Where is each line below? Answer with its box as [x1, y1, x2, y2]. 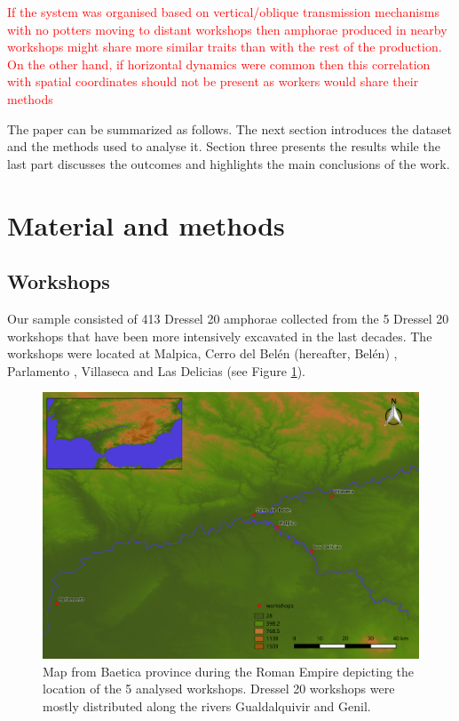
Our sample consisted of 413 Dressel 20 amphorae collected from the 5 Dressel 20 [7, 308, 449, 327]
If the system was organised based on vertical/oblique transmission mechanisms [7, 3, 439, 20]
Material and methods [7, 206, 285, 243]
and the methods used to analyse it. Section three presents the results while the [7, 137, 440, 156]
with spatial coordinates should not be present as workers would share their [7, 72, 419, 91]
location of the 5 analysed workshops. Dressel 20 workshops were [43, 679, 395, 698]
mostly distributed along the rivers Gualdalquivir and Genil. [43, 696, 371, 715]
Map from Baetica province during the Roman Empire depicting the [43, 661, 415, 680]
